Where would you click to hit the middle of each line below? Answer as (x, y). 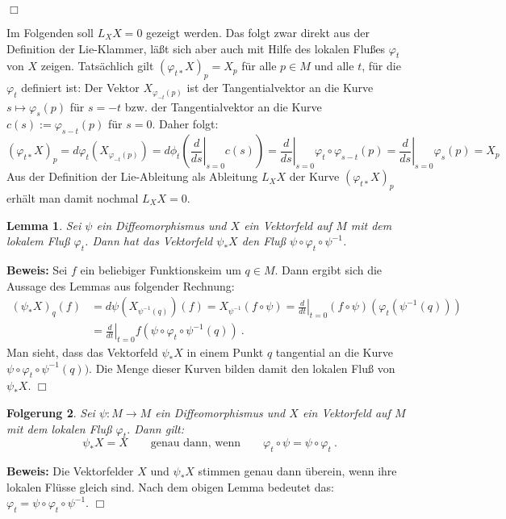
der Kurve (314, 176)
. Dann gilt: (155, 428)
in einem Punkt (225, 352)
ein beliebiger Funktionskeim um (161, 269)
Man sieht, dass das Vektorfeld (82, 352)
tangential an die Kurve (334, 352)
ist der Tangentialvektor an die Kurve (280, 88)
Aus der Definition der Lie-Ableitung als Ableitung (132, 176)
